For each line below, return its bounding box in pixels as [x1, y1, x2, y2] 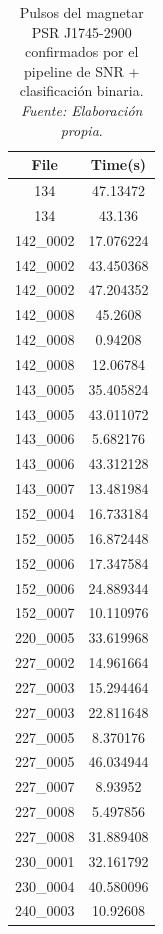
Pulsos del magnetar [19, 2, 144, 22]
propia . [60, 119, 103, 140]
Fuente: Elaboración [20, 99, 143, 120]
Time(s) [90, 154, 147, 175]
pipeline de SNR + [24, 60, 140, 81]
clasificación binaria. [19, 80, 144, 101]
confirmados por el [25, 41, 139, 62]
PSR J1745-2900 [31, 21, 132, 42]
